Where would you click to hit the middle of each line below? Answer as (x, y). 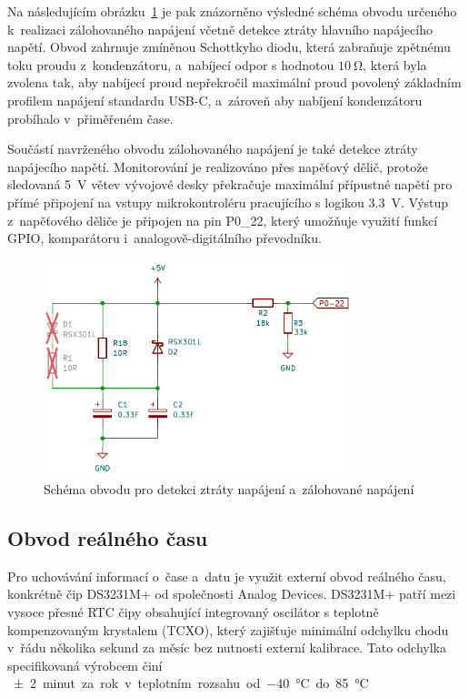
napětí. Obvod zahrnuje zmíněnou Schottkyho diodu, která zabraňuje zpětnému (229, 47)
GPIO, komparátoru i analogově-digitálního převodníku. (165, 238)
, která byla (395, 64)
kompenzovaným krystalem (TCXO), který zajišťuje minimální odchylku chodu (228, 629)
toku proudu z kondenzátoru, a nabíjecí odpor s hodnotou (171, 64)
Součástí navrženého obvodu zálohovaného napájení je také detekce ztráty (213, 149)
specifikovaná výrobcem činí (85, 665)
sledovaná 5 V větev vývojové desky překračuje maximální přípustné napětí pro (230, 184)
